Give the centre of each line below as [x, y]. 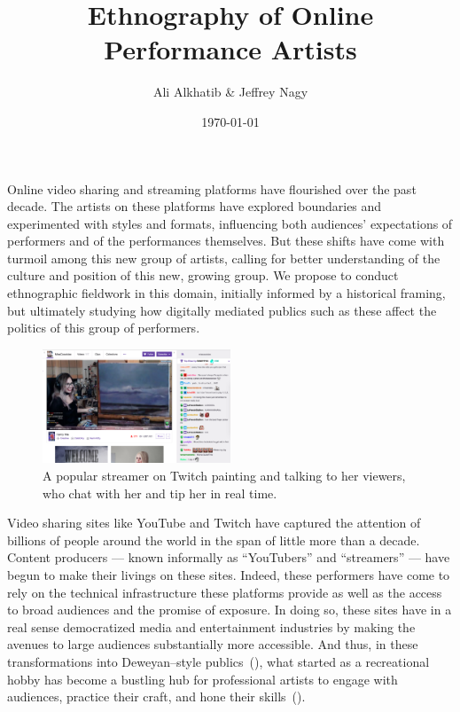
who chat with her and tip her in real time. [160, 493]
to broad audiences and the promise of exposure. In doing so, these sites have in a [230, 610]
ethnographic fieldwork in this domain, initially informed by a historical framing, [226, 293]
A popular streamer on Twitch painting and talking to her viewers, [224, 475]
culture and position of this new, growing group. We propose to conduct [203, 275]
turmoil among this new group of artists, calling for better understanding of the [224, 258]
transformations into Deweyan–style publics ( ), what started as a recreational [218, 661]
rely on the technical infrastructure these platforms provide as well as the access [225, 592]
